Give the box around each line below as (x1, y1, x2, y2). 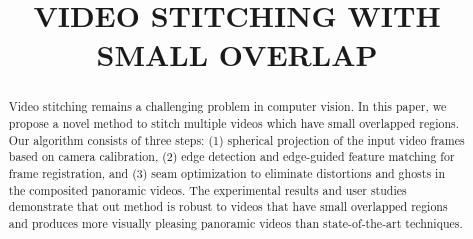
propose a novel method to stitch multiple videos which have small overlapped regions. (8, 115, 460, 132)
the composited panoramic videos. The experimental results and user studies (8, 181, 407, 198)
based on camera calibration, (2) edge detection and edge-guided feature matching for (8, 148, 455, 165)
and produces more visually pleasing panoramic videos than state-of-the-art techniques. (8, 214, 463, 231)
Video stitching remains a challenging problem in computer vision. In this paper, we (8, 98, 447, 115)
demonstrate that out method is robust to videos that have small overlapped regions (8, 198, 448, 215)
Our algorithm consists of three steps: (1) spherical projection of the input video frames (8, 131, 465, 148)
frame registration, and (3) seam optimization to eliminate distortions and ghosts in (8, 164, 445, 181)
